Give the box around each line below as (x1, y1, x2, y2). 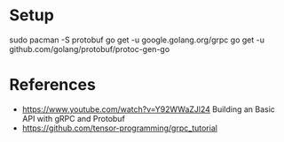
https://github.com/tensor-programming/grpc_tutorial (21, 123, 217, 133)
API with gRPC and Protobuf (21, 113, 126, 123)
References (9, 75, 96, 95)
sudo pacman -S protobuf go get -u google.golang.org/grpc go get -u (9, 34, 264, 45)
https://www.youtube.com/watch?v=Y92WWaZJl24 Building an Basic (21, 103, 275, 115)
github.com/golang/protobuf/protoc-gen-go (9, 43, 170, 54)
